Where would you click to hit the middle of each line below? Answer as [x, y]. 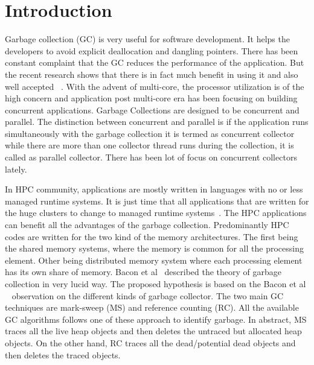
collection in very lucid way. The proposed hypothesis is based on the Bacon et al [155, 284]
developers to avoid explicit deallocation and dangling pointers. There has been [152, 50]
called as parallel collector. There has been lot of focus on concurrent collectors [151, 157]
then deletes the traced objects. [63, 354]
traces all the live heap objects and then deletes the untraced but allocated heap [153, 331]
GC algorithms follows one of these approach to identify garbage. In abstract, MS [156, 319]
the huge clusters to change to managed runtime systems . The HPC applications [156, 213]
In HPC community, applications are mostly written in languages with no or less [154, 189]
